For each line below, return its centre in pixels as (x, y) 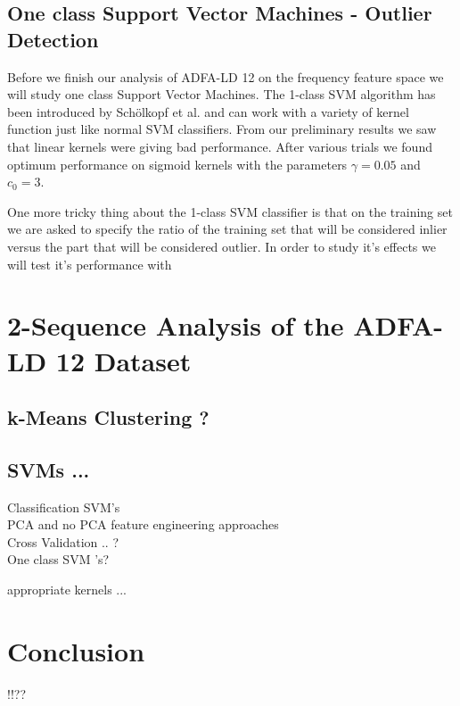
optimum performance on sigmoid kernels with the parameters (177, 164)
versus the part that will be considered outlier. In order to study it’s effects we (222, 246)
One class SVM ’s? (58, 559)
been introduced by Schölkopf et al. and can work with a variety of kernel (208, 111)
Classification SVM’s (64, 507)
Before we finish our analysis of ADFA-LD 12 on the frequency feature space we (226, 76)
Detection (53, 39)
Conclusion (76, 650)
